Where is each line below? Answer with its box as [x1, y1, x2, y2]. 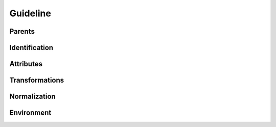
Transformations [9, 76, 64, 85]
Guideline [9, 8, 51, 19]
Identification [9, 43, 54, 52]
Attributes [9, 60, 43, 68]
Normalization [9, 92, 56, 101]
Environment [9, 109, 52, 117]
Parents [9, 27, 35, 36]
